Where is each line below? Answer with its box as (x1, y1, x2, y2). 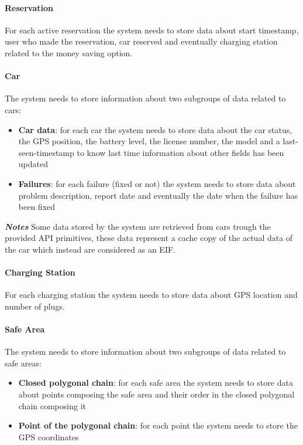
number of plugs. (5, 300, 65, 312)
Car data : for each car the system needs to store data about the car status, (18, 123, 292, 135)
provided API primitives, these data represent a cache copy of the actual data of (5, 232, 293, 244)
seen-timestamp (18, 146, 74, 158)
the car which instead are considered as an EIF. (5, 243, 175, 255)
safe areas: (5, 356, 42, 369)
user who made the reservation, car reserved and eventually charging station (5, 35, 278, 47)
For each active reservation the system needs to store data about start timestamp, (5, 23, 299, 36)
